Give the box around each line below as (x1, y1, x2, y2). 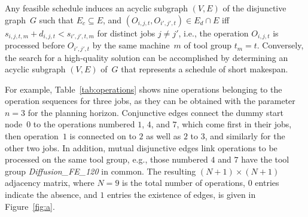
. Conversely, (257, 39, 304, 51)
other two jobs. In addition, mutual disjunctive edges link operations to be (5, 141, 277, 154)
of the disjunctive (222, 2, 286, 14)
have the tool (241, 153, 289, 166)
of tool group (184, 39, 231, 51)
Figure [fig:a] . (5, 200, 55, 212)
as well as (146, 130, 181, 142)
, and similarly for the (205, 130, 285, 142)
